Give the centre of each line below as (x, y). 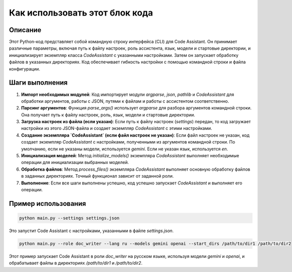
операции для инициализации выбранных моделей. (75, 163)
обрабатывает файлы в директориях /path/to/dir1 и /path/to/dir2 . (76, 263)
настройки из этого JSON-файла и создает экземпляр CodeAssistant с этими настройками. (117, 128)
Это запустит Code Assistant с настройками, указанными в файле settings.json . (91, 231)
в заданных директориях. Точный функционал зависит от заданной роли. (97, 176)
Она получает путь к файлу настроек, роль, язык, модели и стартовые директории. (108, 115)
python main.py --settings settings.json (69, 218)
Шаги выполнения (38, 83)
